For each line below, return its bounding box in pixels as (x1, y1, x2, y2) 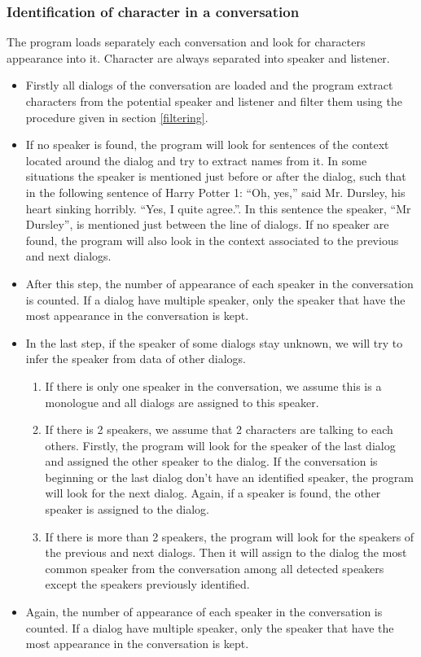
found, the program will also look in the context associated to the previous (25, 231, 399, 248)
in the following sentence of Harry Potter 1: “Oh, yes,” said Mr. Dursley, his (25, 183, 406, 200)
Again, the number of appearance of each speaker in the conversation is (25, 603, 383, 620)
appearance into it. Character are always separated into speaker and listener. (7, 49, 390, 66)
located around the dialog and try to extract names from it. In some (25, 151, 367, 169)
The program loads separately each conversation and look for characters (7, 33, 366, 50)
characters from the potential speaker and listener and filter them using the (25, 93, 402, 109)
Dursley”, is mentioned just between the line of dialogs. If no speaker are (25, 216, 389, 233)
